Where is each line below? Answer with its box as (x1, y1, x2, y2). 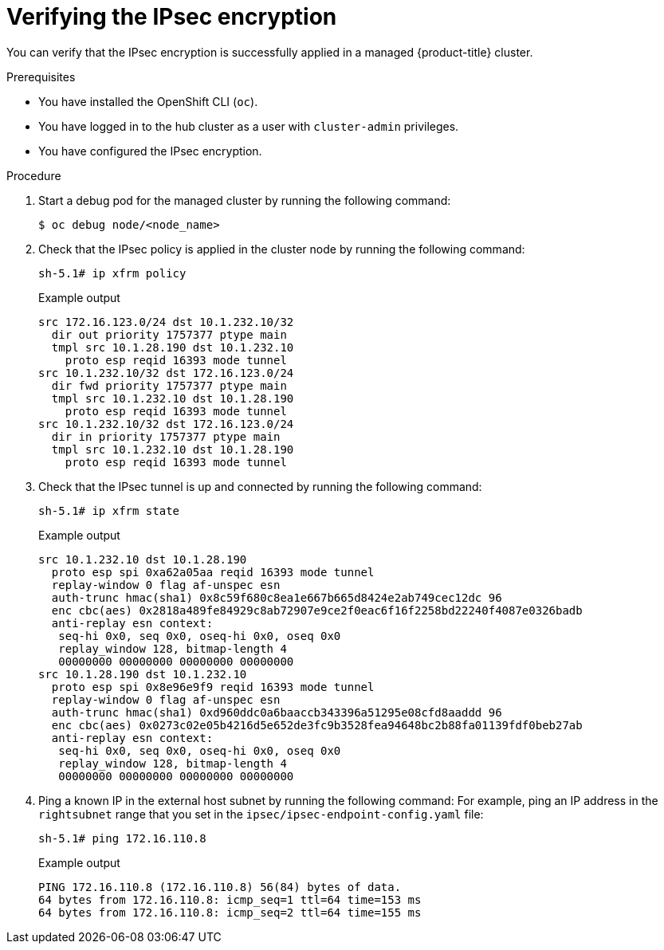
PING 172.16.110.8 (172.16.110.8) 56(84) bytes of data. (38, 880, 402, 893)
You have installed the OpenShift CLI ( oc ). (38, 94, 258, 108)
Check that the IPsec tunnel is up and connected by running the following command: (38, 479, 482, 493)
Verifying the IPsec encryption (6, 3, 337, 30)
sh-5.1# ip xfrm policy (38, 266, 187, 280)
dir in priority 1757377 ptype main (51, 430, 281, 443)
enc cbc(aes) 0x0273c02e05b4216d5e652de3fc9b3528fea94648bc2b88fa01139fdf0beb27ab (51, 718, 583, 732)
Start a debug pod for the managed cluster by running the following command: (38, 193, 451, 207)
